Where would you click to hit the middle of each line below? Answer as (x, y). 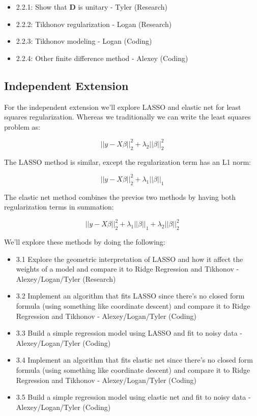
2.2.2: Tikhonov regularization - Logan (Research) (94, 24)
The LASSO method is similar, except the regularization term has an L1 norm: (127, 161)
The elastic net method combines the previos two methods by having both (120, 197)
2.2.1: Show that (41, 7)
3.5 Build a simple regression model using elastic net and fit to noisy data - (133, 397)
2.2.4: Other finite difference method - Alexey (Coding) (102, 58)
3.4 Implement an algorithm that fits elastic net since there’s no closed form (134, 360)
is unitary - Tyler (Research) (123, 7)
